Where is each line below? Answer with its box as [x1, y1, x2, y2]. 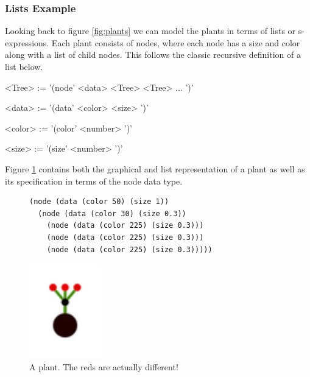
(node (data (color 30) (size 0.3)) [38, 209, 186, 218]
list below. [5, 60, 43, 72]
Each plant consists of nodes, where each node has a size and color [51, 36, 300, 49]
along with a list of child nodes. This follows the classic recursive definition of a [5, 48, 301, 61]
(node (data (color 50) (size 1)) [29, 197, 169, 206]
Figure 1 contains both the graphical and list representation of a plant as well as [5, 162, 305, 175]
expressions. [5, 36, 49, 49]
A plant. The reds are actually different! [29, 360, 178, 373]
